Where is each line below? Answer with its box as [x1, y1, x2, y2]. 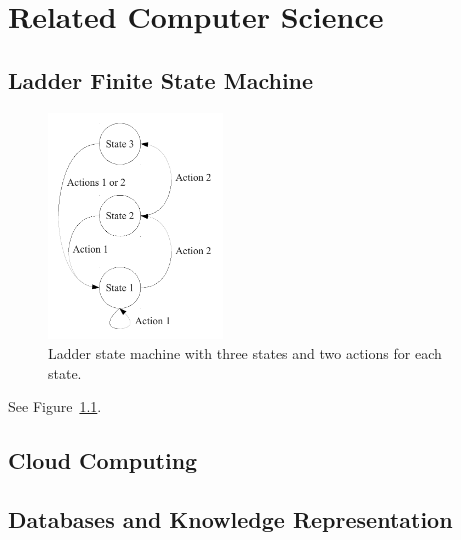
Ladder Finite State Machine [8, 64, 314, 95]
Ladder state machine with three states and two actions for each [48, 342, 442, 363]
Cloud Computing [8, 445, 198, 476]
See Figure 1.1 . [8, 396, 102, 417]
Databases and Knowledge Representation [8, 503, 453, 534]
